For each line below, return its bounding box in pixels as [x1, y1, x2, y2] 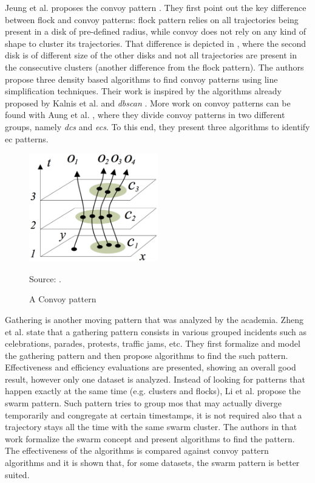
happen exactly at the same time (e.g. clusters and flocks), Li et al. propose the [5, 384, 301, 397]
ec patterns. [5, 132, 49, 145]
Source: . [29, 272, 61, 285]
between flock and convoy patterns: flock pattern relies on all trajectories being [5, 13, 299, 26]
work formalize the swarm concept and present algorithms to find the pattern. [5, 432, 295, 445]
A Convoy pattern [29, 293, 97, 305]
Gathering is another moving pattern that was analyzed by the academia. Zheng [5, 313, 303, 325]
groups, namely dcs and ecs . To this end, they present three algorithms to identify [5, 120, 310, 133]
